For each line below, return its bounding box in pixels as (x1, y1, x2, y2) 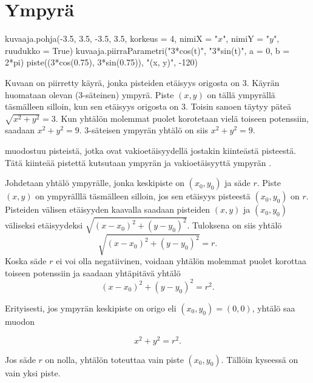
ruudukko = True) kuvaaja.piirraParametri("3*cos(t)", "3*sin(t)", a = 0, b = (5, 44, 290, 56)
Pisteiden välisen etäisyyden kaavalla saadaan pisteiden (5, 203, 210, 216)
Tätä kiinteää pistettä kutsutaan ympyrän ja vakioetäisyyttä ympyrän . (5, 156, 272, 168)
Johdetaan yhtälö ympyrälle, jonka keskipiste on (5, 176, 184, 189)
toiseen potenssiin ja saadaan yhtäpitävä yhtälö (5, 266, 181, 279)
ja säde (224, 176, 251, 189)
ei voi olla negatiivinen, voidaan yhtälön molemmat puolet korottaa (56, 255, 306, 267)
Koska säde (5, 255, 47, 267)
